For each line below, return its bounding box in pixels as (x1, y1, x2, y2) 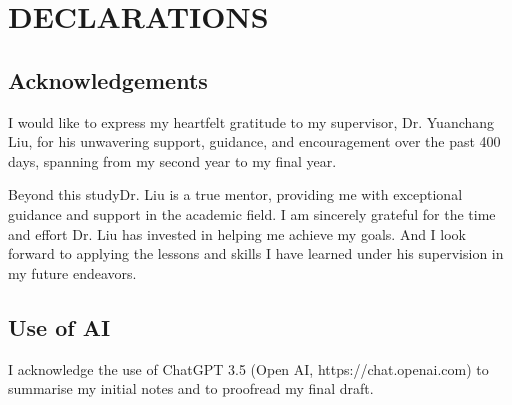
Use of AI (8, 311, 111, 342)
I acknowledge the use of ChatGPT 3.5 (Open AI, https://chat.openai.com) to (8, 358, 489, 379)
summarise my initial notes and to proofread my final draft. (8, 378, 374, 399)
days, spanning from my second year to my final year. (8, 150, 337, 171)
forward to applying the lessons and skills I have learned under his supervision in (8, 243, 504, 264)
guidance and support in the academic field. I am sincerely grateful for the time (8, 203, 496, 224)
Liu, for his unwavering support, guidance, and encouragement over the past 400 (8, 131, 501, 152)
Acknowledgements (8, 64, 208, 95)
